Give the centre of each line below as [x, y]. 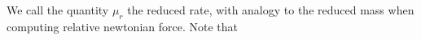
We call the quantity [58, 10]
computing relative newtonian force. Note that [122, 26]
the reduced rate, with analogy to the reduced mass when [271, 10]
